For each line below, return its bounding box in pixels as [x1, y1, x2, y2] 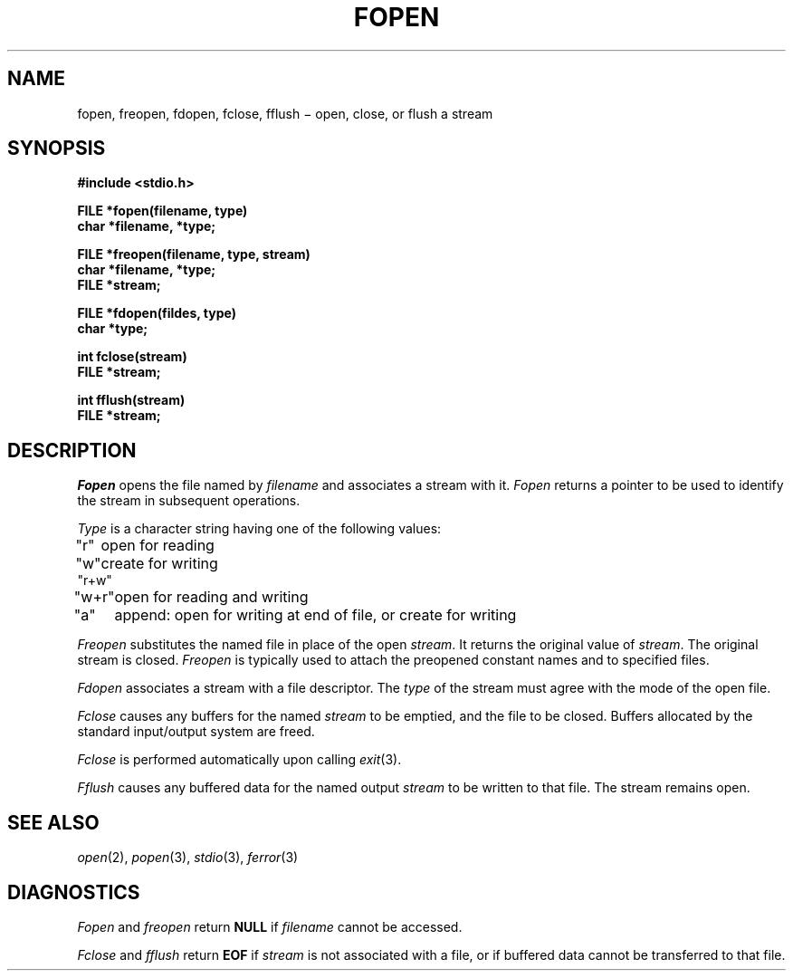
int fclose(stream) [77, 349, 187, 365]
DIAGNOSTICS [7, 880, 140, 904]
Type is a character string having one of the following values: [77, 521, 442, 537]
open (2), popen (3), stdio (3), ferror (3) [77, 849, 299, 866]
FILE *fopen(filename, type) [77, 203, 248, 219]
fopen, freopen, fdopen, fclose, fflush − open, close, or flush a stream [77, 105, 493, 121]
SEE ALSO [7, 810, 100, 834]
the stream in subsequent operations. [77, 493, 301, 509]
